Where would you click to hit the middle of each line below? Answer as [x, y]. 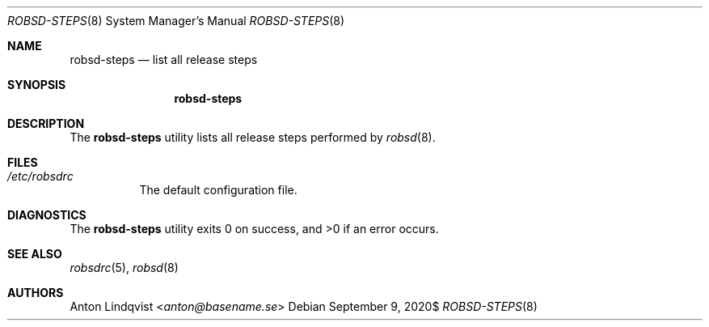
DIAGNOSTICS [47, 215]
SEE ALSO [35, 254]
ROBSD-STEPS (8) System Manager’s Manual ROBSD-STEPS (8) [176, 21]
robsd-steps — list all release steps [164, 59]
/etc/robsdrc [40, 176]
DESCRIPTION [46, 123]
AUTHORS [36, 293]
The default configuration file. [218, 190]
